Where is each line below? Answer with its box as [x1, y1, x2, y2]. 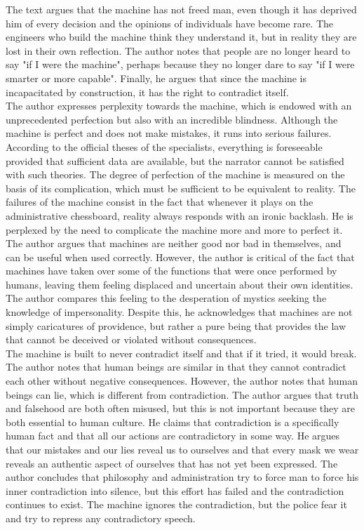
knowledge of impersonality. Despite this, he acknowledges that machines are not [6, 305, 353, 319]
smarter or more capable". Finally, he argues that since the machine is [6, 70, 307, 85]
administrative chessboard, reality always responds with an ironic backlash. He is [6, 208, 353, 223]
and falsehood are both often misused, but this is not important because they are [6, 401, 355, 416]
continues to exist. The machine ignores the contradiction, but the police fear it [6, 497, 347, 512]
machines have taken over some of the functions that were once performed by [6, 263, 337, 278]
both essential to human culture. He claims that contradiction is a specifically [6, 414, 339, 429]
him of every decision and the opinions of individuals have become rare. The [6, 15, 334, 30]
